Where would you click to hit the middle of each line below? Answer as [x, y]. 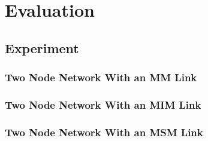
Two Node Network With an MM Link [101, 77]
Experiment [42, 47]
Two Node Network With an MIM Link [103, 104]
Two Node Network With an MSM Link [104, 132]
